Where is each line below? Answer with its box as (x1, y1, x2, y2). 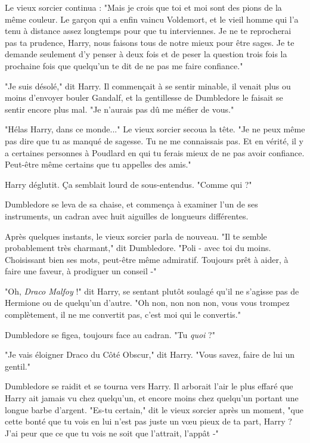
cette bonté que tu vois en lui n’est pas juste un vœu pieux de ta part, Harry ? (5, 415, 292, 427)
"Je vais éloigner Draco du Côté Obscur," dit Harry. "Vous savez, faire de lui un (5, 348, 295, 361)
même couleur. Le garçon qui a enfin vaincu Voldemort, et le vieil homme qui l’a (5, 13, 299, 25)
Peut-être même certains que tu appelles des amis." (5, 158, 191, 171)
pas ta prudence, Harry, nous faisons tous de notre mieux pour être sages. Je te (5, 36, 294, 48)
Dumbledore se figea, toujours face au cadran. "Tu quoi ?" (5, 328, 215, 340)
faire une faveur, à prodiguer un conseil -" (5, 265, 157, 277)
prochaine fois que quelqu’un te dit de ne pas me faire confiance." (5, 59, 243, 72)
